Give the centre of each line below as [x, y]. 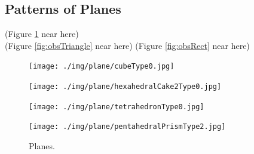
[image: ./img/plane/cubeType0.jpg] [102, 67]
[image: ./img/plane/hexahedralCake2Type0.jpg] [125, 87]
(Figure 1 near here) [42, 34]
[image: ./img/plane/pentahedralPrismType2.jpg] [127, 127]
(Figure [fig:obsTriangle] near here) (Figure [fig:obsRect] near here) [127, 45]
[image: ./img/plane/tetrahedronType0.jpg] [117, 107]
